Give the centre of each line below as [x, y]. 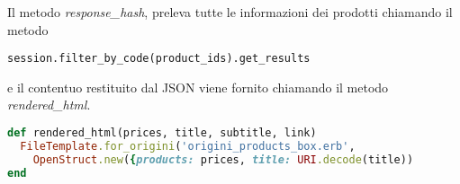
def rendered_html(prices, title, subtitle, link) [162, 133]
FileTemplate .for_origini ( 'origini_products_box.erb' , [188, 146]
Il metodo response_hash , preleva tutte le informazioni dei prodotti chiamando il [230, 12]
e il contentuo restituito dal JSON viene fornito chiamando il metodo [198, 87]
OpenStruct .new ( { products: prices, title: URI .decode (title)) [223, 159]
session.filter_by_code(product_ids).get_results [159, 59]
